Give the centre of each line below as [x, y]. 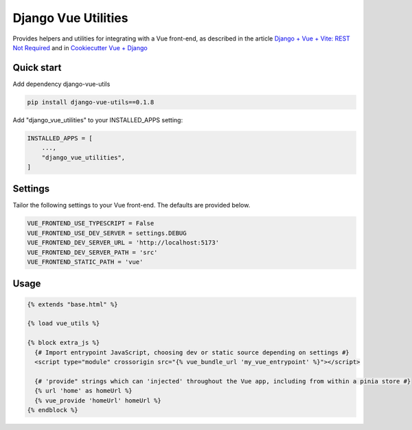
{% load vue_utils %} [64, 324]
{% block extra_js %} [64, 343]
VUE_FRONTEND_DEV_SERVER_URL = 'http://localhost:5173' [123, 243]
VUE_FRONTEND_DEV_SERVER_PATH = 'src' [92, 252]
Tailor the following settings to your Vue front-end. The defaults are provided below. [131, 205]
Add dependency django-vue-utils [61, 84]
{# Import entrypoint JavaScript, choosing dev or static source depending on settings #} [192, 352]
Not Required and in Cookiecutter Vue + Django [80, 47]
